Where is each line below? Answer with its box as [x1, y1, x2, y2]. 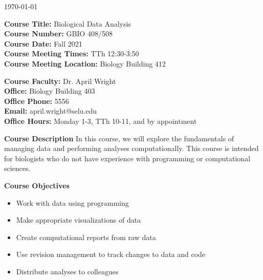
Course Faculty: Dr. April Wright [4, 75, 116, 86]
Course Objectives [4, 180, 70, 190]
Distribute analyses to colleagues [16, 266, 119, 276]
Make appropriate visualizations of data [16, 214, 141, 225]
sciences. [4, 163, 31, 174]
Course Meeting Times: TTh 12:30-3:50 [4, 48, 139, 59]
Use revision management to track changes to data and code [16, 249, 206, 260]
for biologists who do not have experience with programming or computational [4, 153, 251, 163]
